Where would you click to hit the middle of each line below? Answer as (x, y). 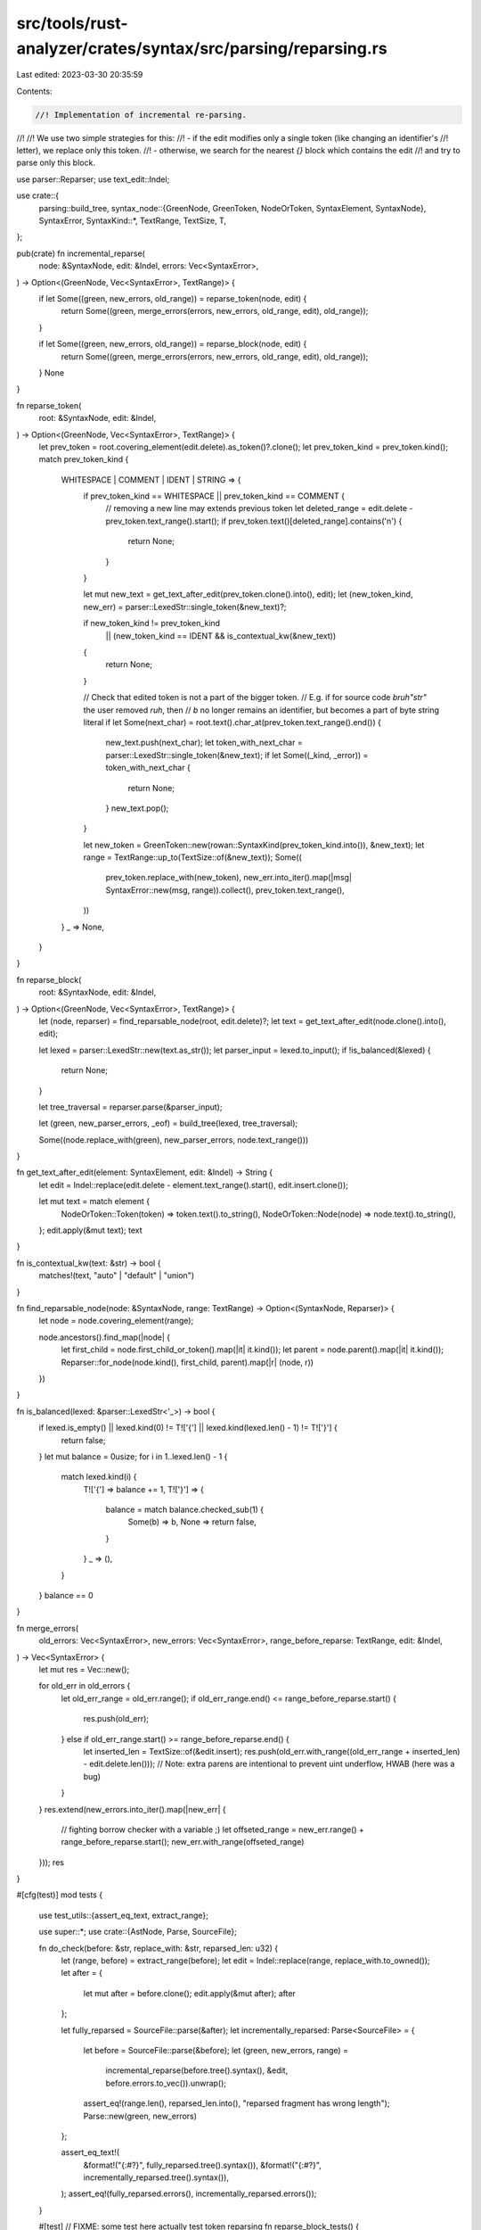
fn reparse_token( (49, 405)
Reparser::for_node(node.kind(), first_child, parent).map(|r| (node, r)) (188, 1362)
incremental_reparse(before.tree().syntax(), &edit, (197, 2070)
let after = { (82, 1973)
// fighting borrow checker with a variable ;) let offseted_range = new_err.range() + (213, 1829)
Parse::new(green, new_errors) (140, 2116)
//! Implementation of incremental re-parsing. (141, 115)
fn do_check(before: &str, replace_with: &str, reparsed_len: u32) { (159, 1948)
